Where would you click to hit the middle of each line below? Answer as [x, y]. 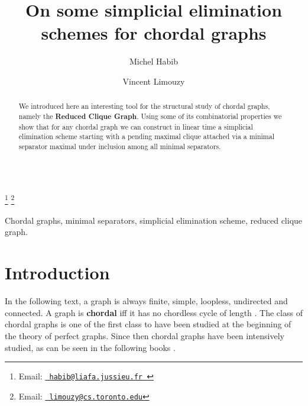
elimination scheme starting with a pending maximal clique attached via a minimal [146, 136]
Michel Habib [154, 61]
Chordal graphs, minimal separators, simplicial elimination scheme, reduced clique [154, 220]
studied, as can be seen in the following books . [90, 347]
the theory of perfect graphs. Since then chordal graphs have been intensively [145, 335]
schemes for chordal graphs [154, 33]
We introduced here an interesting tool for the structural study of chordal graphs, [144, 106]
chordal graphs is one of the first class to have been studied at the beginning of [148, 324]
